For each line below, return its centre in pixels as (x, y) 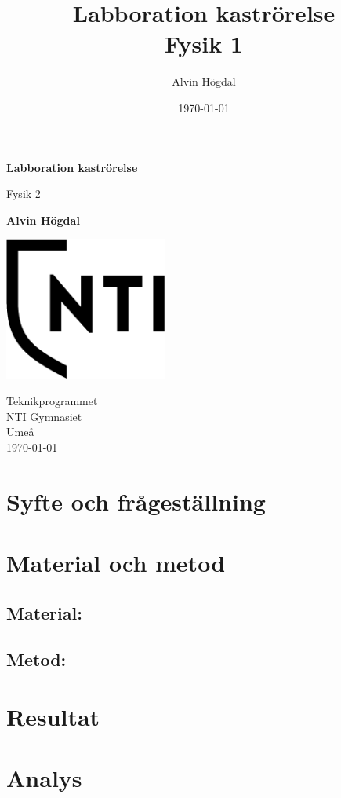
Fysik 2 (24, 194)
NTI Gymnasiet (44, 416)
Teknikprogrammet (52, 401)
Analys (44, 778)
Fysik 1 (204, 44)
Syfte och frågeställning (136, 501)
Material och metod (116, 563)
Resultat (53, 717)
